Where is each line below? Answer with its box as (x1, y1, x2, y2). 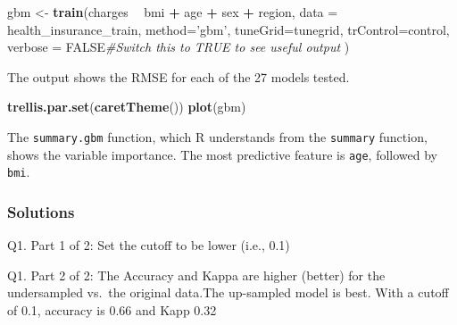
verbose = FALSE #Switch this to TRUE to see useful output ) (7, 37, 350, 56)
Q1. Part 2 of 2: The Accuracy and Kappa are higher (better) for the (7, 265, 386, 284)
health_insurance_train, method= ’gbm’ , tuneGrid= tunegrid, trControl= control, (7, 20, 450, 38)
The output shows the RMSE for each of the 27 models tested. (7, 67, 350, 86)
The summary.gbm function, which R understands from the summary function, (7, 127, 428, 146)
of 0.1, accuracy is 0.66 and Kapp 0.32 (7, 300, 217, 319)
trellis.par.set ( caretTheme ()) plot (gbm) (7, 97, 246, 116)
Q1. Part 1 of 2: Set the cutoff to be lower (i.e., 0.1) (7, 236, 290, 254)
